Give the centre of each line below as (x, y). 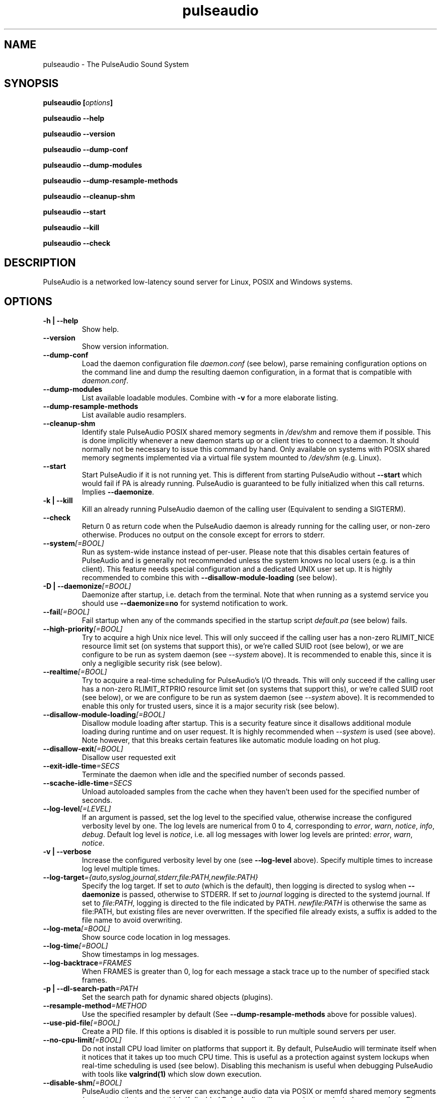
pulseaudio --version (79, 134)
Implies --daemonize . (118, 492)
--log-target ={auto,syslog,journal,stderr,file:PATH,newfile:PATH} (151, 877)
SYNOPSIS (31, 84)
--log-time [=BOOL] (76, 946)
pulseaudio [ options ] (78, 103)
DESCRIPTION (40, 262)
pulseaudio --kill (71, 228)
